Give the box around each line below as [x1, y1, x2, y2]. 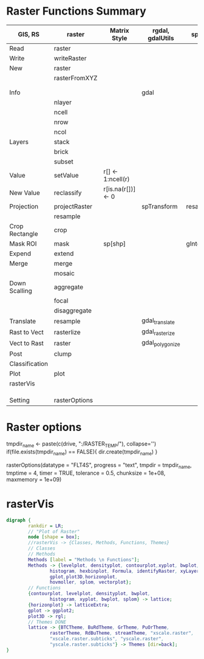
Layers [9, 137, 29, 146]
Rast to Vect [9, 328, 44, 336]
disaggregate [53, 306, 92, 314]
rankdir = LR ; [28, 523, 64, 529]
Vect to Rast [9, 339, 44, 347]
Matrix [110, 26, 129, 35]
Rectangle [9, 229, 38, 238]
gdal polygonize [141, 339, 180, 348]
